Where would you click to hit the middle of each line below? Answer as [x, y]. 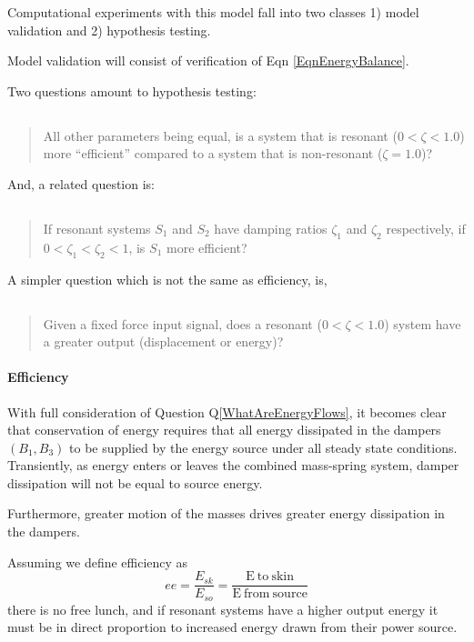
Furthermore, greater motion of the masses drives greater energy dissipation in [226, 513]
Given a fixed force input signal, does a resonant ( [182, 323]
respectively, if [426, 228]
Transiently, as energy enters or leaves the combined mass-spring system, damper [233, 465]
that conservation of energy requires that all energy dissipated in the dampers [224, 430]
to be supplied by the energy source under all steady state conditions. [263, 447]
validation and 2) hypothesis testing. [109, 30]
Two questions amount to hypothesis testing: [132, 90]
